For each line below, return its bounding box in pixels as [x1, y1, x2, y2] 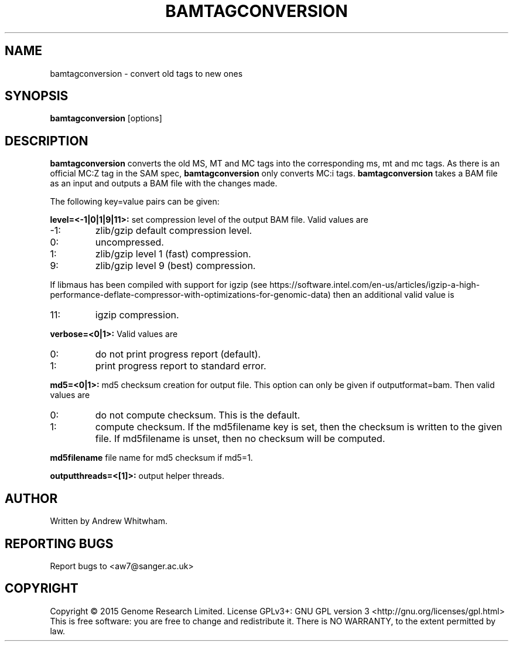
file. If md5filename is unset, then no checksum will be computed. [95, 433, 385, 445]
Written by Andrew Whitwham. [50, 516, 167, 526]
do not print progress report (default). [95, 348, 261, 361]
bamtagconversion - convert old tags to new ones [50, 68, 243, 79]
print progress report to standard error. [95, 360, 266, 372]
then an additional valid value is [333, 290, 454, 300]
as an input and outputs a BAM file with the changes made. [50, 178, 278, 189]
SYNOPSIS [5, 89, 69, 104]
